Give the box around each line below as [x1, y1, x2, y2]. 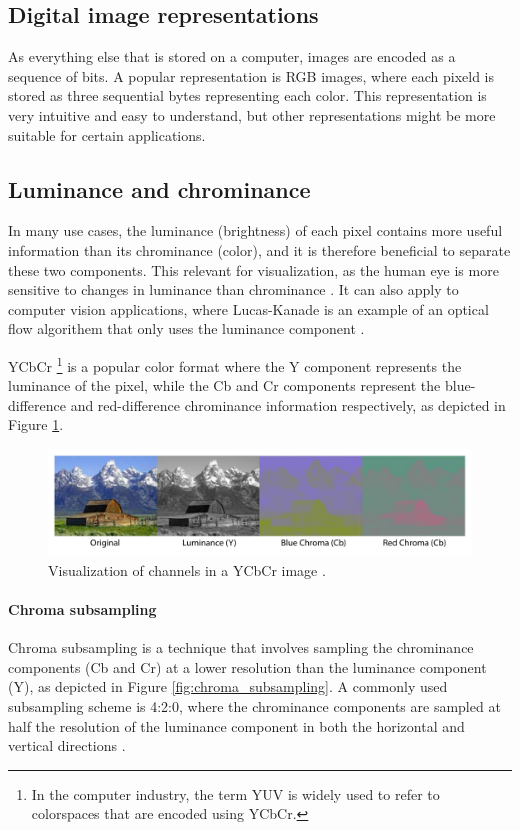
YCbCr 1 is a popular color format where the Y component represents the [8, 352, 462, 376]
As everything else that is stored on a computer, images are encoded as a [8, 46, 456, 67]
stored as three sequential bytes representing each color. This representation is [8, 85, 487, 106]
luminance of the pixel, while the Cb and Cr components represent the [8, 375, 441, 396]
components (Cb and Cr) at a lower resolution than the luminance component [8, 656, 487, 677]
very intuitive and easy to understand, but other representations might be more [8, 104, 496, 125]
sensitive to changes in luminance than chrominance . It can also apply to [8, 279, 459, 300]
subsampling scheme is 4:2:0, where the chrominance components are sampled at [8, 695, 501, 716]
